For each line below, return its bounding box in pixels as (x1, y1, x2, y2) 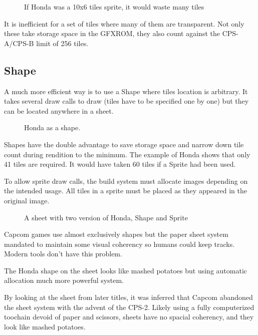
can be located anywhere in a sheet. (4, 105, 114, 116)
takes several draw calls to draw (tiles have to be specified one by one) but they (4, 96, 249, 106)
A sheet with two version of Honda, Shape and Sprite (24, 212, 188, 222)
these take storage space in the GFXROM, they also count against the (4, 28, 220, 39)
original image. (4, 195, 50, 205)
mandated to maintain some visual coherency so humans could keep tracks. (4, 238, 235, 249)
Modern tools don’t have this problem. (4, 248, 122, 259)
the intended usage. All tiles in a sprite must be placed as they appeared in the (4, 185, 247, 196)
